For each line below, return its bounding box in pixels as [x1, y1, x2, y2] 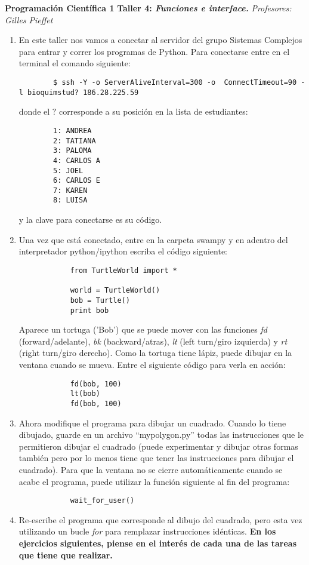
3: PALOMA [53, 146, 92, 155]
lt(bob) [70, 389, 100, 398]
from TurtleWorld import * [70, 266, 177, 275]
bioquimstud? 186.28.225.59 [27, 88, 139, 97]
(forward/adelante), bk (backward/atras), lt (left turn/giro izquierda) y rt [18, 334, 288, 347]
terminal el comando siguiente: [18, 57, 131, 69]
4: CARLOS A [53, 156, 100, 165]
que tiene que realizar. [18, 548, 113, 561]
